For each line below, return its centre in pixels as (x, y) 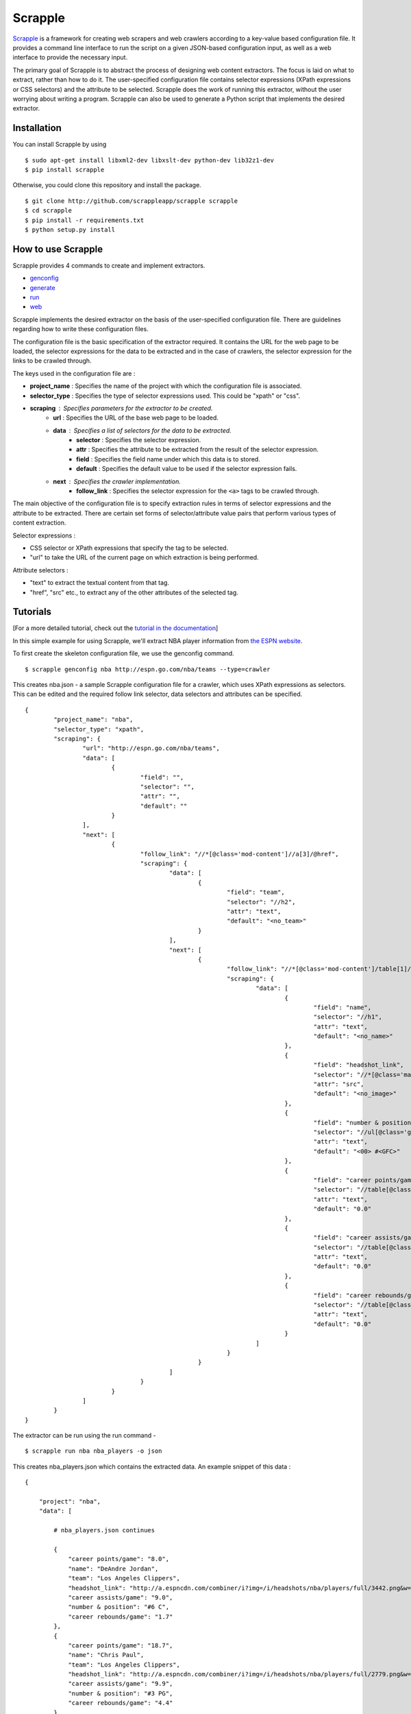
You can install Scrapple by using (60, 145)
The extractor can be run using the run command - (85, 1436)
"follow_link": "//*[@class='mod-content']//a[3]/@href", (239, 854)
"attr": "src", (339, 1084)
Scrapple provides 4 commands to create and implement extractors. (109, 265)
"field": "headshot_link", (359, 1065)
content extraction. (39, 523)
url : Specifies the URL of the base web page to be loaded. (136, 418)
